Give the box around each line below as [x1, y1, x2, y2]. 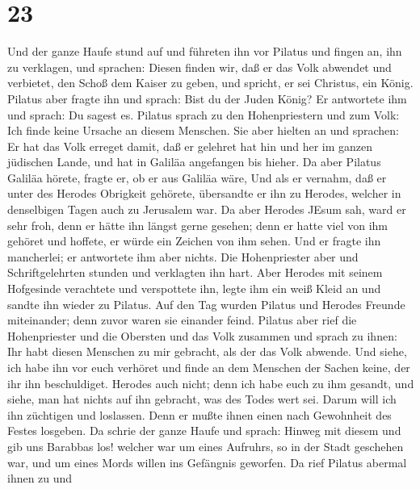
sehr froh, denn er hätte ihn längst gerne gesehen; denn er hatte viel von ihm [7, 216, 388, 233]
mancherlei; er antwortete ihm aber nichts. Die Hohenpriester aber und [7, 248, 359, 265]
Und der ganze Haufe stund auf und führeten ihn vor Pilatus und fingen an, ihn [7, 43, 402, 60]
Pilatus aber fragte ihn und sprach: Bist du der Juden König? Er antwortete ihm [7, 90, 407, 107]
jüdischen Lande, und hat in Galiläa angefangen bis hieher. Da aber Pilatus [7, 153, 381, 170]
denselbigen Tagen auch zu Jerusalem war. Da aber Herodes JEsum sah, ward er [7, 201, 406, 218]
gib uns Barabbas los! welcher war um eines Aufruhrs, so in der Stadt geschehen [7, 437, 404, 454]
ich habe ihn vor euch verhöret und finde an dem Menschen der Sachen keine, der [7, 359, 410, 375]
